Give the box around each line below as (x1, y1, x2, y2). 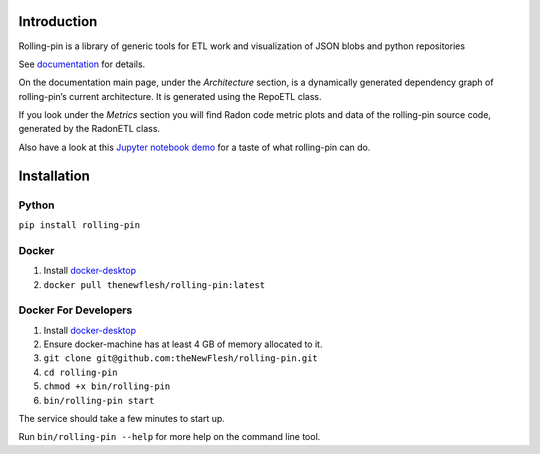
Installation (18, 167, 90, 184)
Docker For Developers (18, 303, 133, 317)
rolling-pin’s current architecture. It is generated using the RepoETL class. (18, 90, 322, 102)
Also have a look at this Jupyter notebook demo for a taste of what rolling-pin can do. (18, 141, 371, 153)
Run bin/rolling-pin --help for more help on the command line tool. (18, 431, 321, 443)
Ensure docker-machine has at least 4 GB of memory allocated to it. (43, 338, 323, 350)
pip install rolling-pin (18, 220, 140, 231)
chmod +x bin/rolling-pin (43, 381, 171, 392)
